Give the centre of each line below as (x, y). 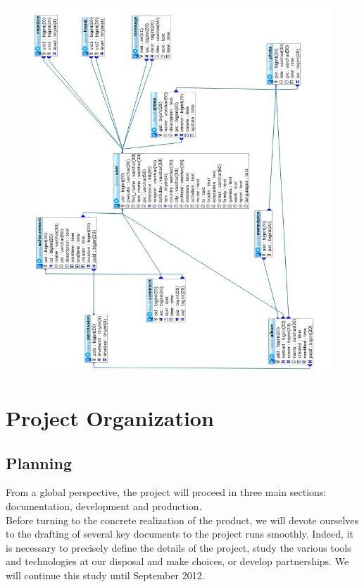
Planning (39, 462)
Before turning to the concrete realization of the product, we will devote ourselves (182, 520)
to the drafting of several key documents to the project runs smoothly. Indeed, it (180, 534)
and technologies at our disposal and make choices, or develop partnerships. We (177, 561)
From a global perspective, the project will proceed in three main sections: (166, 492)
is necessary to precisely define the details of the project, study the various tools (178, 547)
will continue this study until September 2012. (105, 575)
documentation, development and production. (104, 506)
